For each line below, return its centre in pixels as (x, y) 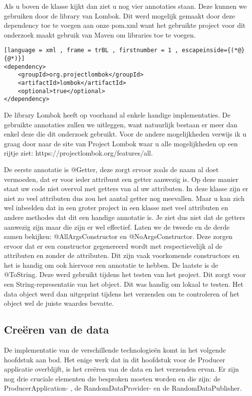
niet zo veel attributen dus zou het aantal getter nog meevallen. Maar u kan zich (124, 198)
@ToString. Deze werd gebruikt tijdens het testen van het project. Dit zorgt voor (125, 274)
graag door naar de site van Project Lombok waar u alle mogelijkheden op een (121, 143)
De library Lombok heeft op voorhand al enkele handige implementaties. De (117, 114)
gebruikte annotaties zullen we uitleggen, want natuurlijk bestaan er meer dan (121, 124)
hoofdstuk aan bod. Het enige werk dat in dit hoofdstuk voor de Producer (115, 359)
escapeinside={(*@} (213, 50)
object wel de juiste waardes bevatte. (59, 303)
